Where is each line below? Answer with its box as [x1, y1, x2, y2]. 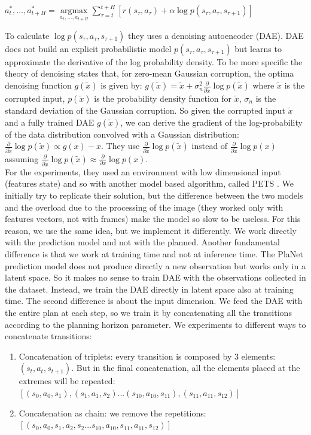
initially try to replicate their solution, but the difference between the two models [5, 189, 303, 202]
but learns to [234, 42, 282, 54]
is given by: [100, 79, 142, 92]
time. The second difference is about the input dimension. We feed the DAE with [5, 294, 303, 307]
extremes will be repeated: [19, 375, 115, 387]
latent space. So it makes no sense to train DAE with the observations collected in [5, 271, 306, 284]
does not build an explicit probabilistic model [5, 42, 172, 54]
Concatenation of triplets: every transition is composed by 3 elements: [19, 349, 276, 362]
